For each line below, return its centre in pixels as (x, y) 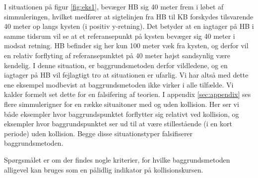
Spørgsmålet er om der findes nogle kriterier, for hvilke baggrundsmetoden (117, 159)
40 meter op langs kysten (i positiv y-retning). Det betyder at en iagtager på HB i (129, 26)
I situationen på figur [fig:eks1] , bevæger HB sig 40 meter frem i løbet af (114, 6)
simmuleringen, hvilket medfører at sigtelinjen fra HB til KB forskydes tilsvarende (129, 16)
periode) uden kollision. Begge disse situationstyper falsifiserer (98, 133)
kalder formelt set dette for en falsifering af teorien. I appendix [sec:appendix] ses (128, 94)
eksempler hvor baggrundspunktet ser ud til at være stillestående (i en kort (118, 124)
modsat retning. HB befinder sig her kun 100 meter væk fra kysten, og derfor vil (126, 45)
